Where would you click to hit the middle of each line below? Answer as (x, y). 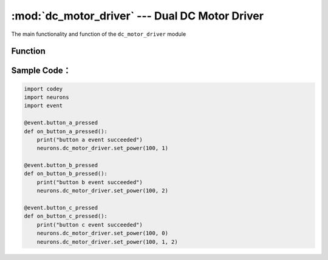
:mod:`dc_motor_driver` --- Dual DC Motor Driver (138, 16)
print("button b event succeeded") (90, 182)
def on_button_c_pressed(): (66, 216)
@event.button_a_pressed (61, 123)
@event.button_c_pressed (61, 208)
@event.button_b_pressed (61, 165)
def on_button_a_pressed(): (66, 131)
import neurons (46, 97)
